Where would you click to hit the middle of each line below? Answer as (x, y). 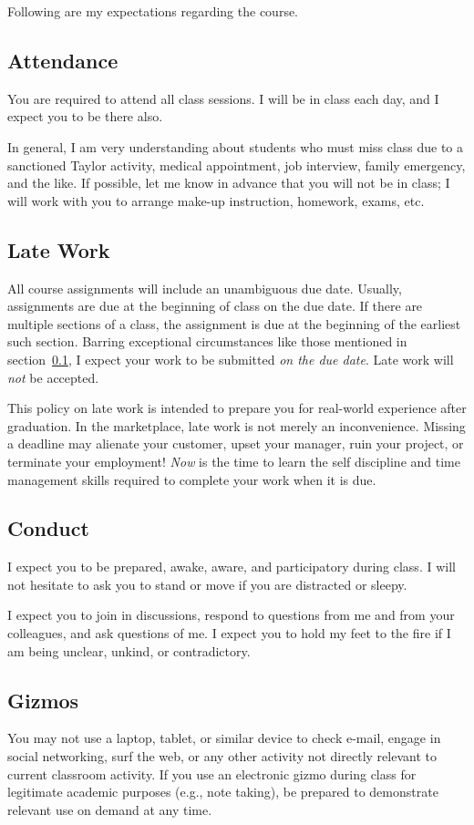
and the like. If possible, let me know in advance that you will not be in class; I (229, 183)
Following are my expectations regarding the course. (153, 11)
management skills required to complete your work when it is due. (192, 479)
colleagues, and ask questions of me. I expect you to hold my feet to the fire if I (229, 633)
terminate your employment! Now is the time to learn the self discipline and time (234, 461)
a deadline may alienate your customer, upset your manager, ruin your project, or (236, 443)
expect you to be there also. (85, 116)
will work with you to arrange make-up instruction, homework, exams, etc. (216, 200)
